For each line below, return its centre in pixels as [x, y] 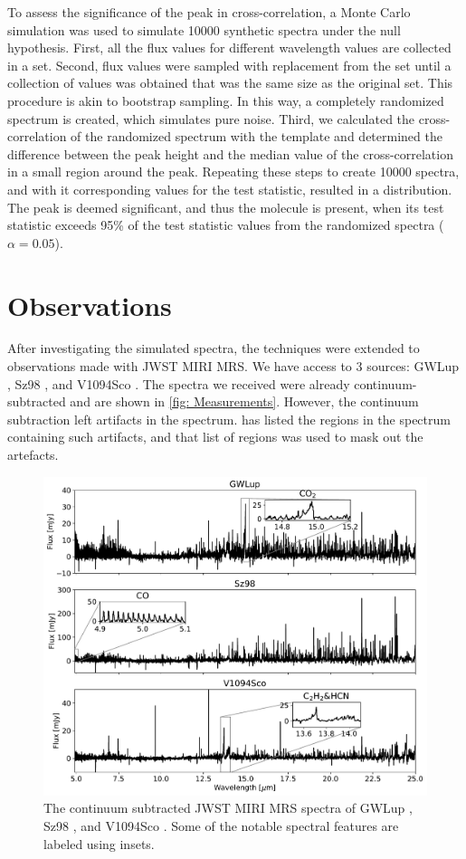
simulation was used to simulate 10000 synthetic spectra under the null [204, 29]
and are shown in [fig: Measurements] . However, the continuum [244, 401]
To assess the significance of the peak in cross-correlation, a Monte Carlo [209, 12]
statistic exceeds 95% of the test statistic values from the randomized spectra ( [226, 225]
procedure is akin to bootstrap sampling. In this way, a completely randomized [226, 100]
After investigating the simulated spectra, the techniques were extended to [214, 348]
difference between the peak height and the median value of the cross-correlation [230, 153]
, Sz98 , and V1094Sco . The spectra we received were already [179, 383]
